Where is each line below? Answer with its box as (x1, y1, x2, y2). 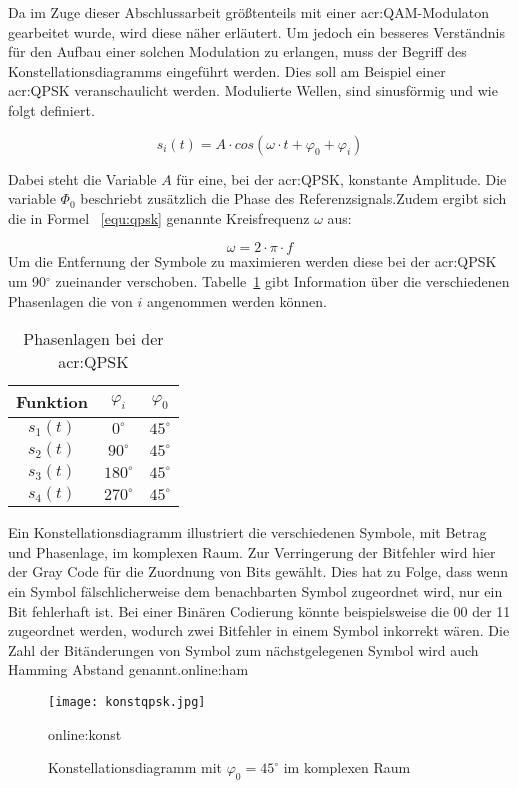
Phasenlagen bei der (23, 327, 164, 351)
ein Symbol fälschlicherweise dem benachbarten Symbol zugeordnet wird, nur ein (8, 580, 503, 601)
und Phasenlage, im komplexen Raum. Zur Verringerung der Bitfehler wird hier (8, 541, 496, 562)
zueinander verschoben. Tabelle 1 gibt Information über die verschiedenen (55, 270, 510, 291)
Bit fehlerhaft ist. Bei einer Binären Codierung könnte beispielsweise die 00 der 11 (8, 600, 511, 621)
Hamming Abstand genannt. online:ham (8, 659, 249, 680)
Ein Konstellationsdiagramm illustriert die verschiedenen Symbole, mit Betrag (8, 522, 487, 543)
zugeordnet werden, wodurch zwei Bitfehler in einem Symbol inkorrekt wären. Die (8, 620, 510, 641)
